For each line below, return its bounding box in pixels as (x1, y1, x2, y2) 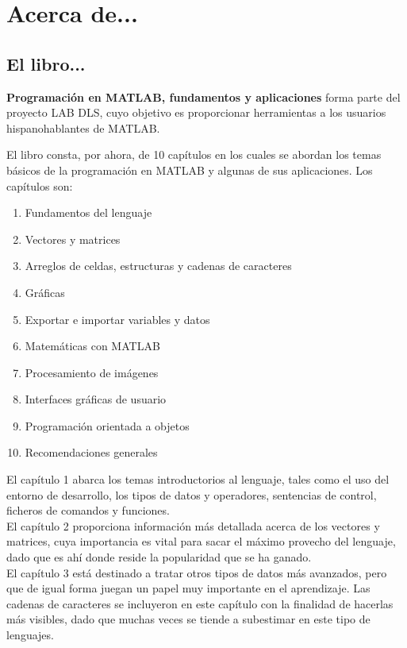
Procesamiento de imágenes (25, 364, 159, 380)
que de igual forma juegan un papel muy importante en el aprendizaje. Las (6, 580, 371, 596)
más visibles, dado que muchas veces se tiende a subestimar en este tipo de (6, 611, 371, 627)
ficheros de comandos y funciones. (6, 502, 170, 519)
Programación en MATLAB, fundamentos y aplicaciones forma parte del (6, 88, 401, 105)
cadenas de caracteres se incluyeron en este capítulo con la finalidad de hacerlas (6, 595, 394, 611)
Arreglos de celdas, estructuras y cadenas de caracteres (25, 257, 292, 274)
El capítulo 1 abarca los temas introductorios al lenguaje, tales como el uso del (6, 471, 390, 488)
